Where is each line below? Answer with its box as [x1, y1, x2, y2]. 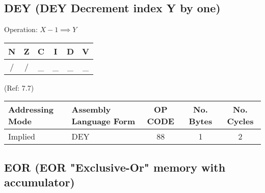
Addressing [8, 103, 54, 116]
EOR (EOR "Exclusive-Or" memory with [4, 159, 226, 175]
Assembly [71, 103, 111, 116]
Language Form [71, 115, 136, 127]
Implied [8, 130, 35, 143]
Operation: [4, 24, 38, 35]
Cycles [227, 115, 254, 127]
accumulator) [4, 174, 75, 190]
